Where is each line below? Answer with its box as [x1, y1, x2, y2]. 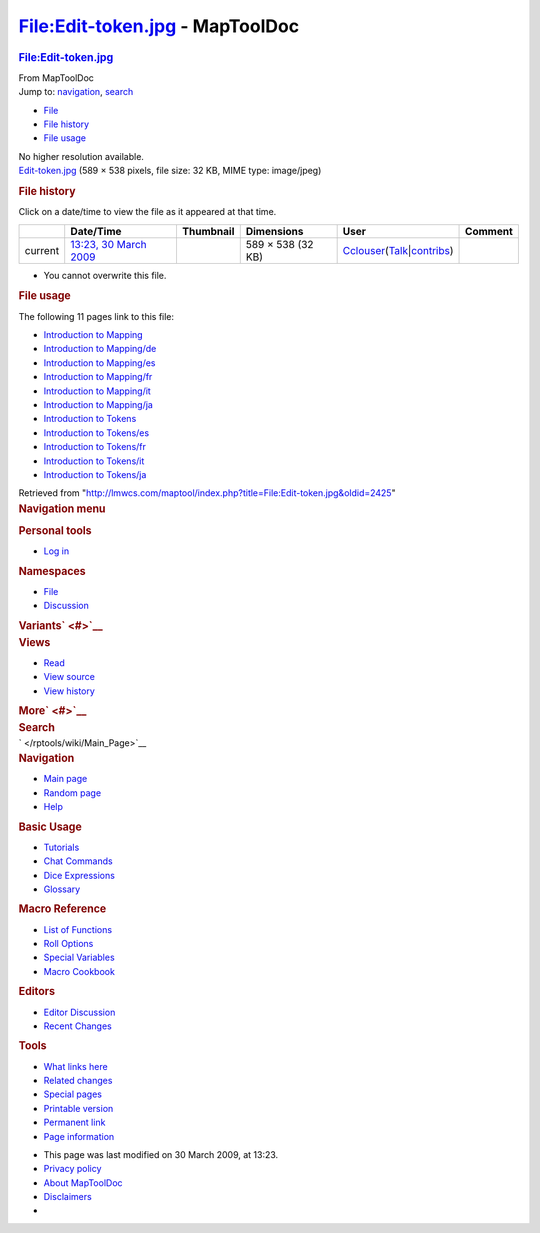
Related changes [43, 1074, 113, 1086]
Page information [43, 1130, 115, 1142]
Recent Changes [43, 1020, 112, 1032]
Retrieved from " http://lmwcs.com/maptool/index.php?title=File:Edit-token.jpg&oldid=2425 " [18, 487, 396, 499]
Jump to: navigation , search [18, 86, 134, 98]
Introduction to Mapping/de [43, 343, 157, 355]
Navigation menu [18, 501, 106, 515]
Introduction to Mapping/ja [43, 398, 154, 410]
